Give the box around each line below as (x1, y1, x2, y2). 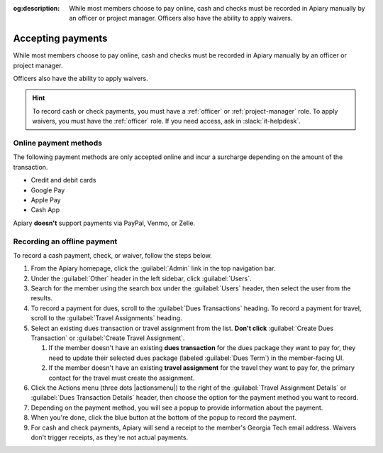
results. (30, 294, 53, 302)
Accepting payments (13, 33, 108, 45)
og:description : (13, 4, 60, 12)
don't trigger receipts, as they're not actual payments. (30, 433, 189, 442)
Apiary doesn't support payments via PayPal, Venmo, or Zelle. (13, 219, 195, 227)
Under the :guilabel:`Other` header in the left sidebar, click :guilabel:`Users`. (30, 274, 252, 283)
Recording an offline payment (13, 236, 118, 246)
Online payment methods (13, 138, 103, 148)
